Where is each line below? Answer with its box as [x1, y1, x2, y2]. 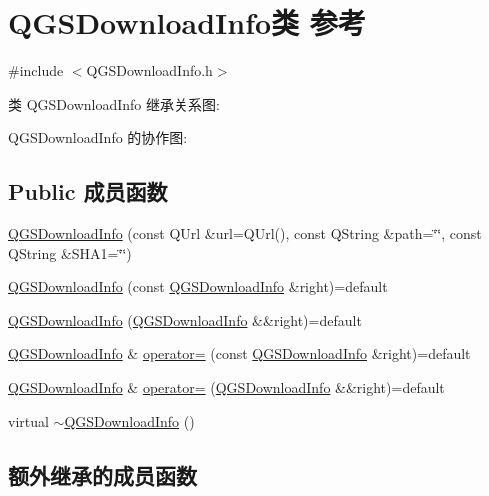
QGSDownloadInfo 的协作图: [8, 127, 188, 148]
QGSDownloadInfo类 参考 [8, 2, 366, 43]
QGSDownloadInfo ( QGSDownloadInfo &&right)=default [8, 309, 362, 330]
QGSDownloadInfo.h [86, 60, 213, 81]
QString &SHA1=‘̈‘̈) [8, 242, 132, 263]
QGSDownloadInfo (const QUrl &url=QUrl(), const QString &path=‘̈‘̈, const [8, 223, 482, 244]
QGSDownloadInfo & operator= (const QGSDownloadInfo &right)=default [8, 343, 471, 364]
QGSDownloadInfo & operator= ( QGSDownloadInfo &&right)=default [8, 377, 445, 398]
